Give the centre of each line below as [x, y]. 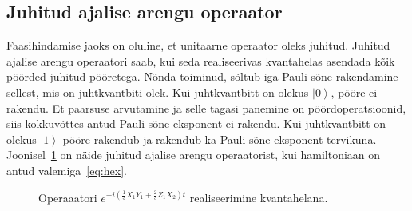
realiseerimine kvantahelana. [259, 197]
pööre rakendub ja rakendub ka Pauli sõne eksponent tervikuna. [220, 139]
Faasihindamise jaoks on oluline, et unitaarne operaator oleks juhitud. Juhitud [198, 45]
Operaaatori [68, 197]
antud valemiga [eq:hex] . [67, 170]
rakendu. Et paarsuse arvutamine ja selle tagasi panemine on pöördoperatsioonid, [206, 107]
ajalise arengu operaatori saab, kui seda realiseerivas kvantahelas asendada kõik [201, 60]
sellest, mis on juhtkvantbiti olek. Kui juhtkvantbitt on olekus [158, 92]
